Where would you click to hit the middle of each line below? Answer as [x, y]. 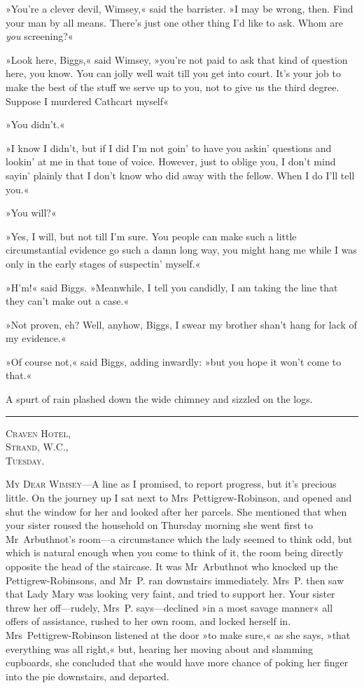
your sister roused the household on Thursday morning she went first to [160, 525]
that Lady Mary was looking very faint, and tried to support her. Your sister [170, 594]
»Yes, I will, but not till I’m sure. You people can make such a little [151, 236]
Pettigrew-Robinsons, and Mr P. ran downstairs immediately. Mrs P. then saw [175, 580]
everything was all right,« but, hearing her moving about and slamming [160, 648]
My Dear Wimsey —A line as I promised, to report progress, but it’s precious [171, 484]
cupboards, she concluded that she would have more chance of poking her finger [177, 662]
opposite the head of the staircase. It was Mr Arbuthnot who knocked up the [172, 566]
